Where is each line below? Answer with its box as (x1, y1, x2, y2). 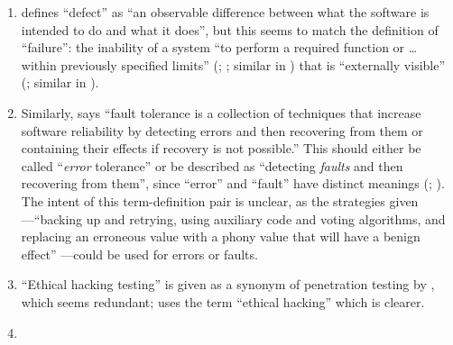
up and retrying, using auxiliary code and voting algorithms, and (86, 209, 446, 228)
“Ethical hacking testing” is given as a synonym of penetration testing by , (21, 275, 435, 294)
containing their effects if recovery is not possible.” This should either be (21, 139, 421, 158)
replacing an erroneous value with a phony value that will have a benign (21, 227, 421, 246)
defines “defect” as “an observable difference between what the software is (21, 3, 430, 21)
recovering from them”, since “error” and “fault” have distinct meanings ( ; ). (21, 174, 445, 193)
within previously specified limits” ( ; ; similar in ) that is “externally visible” (21, 55, 446, 74)
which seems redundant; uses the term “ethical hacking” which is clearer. (21, 292, 425, 311)
